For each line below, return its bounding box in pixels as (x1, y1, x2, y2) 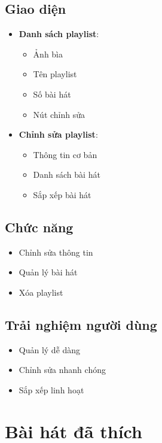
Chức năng (5, 217, 74, 236)
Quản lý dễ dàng (19, 343, 81, 356)
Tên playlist (33, 68, 77, 80)
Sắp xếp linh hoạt (19, 383, 84, 396)
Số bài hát (33, 87, 71, 100)
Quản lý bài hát (19, 266, 78, 278)
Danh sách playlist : (19, 28, 99, 40)
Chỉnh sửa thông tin (19, 245, 93, 258)
